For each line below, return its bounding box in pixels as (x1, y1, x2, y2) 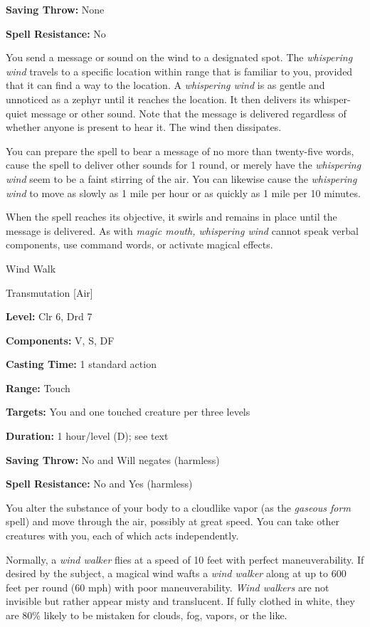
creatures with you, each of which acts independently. (6, 528, 239, 543)
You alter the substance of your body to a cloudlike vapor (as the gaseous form (6, 500, 351, 515)
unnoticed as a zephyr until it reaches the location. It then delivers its (6, 91, 311, 106)
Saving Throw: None (6, 2, 105, 16)
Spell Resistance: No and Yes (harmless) (6, 476, 193, 491)
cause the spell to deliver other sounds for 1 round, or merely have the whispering (6, 157, 361, 172)
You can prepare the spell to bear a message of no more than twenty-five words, (6, 143, 354, 158)
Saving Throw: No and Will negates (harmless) (6, 452, 220, 467)
